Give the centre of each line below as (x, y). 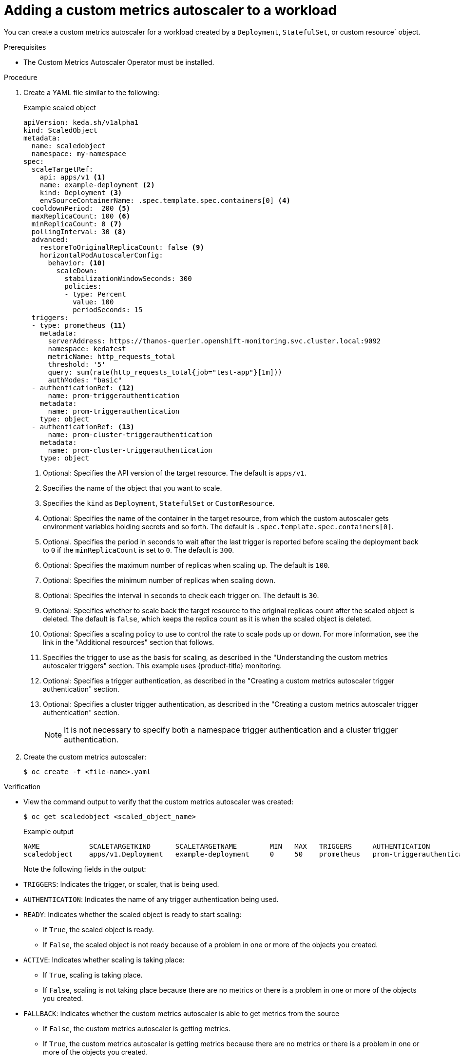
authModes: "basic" (85, 380)
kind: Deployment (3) (81, 192)
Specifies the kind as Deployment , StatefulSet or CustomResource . (159, 503)
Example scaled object (60, 107)
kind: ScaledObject (60, 130)
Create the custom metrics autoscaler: (85, 757)
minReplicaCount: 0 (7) (77, 224)
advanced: (50, 239)
